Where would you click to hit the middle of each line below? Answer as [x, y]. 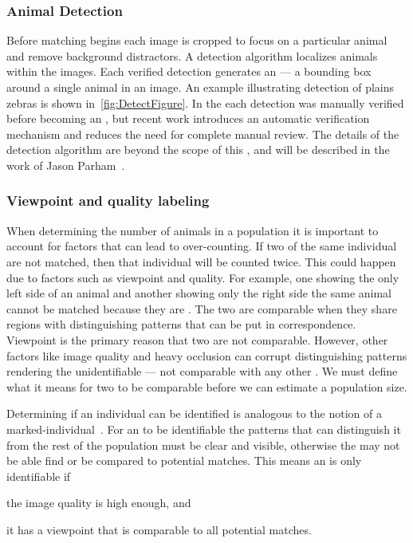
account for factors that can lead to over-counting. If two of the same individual [202, 246]
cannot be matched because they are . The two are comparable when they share [202, 308]
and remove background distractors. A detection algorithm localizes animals [192, 55]
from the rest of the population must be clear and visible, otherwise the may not [203, 445]
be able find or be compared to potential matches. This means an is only [184, 460]
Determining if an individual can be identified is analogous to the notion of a [195, 413]
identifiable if [39, 476]
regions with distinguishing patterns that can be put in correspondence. [181, 324]
